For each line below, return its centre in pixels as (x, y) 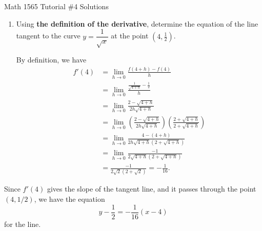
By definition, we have (51, 60)
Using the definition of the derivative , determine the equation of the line (137, 23)
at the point (130, 36)
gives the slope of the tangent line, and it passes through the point (152, 189)
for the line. (23, 224)
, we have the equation (69, 198)
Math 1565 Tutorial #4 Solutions (56, 6)
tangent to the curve (48, 36)
